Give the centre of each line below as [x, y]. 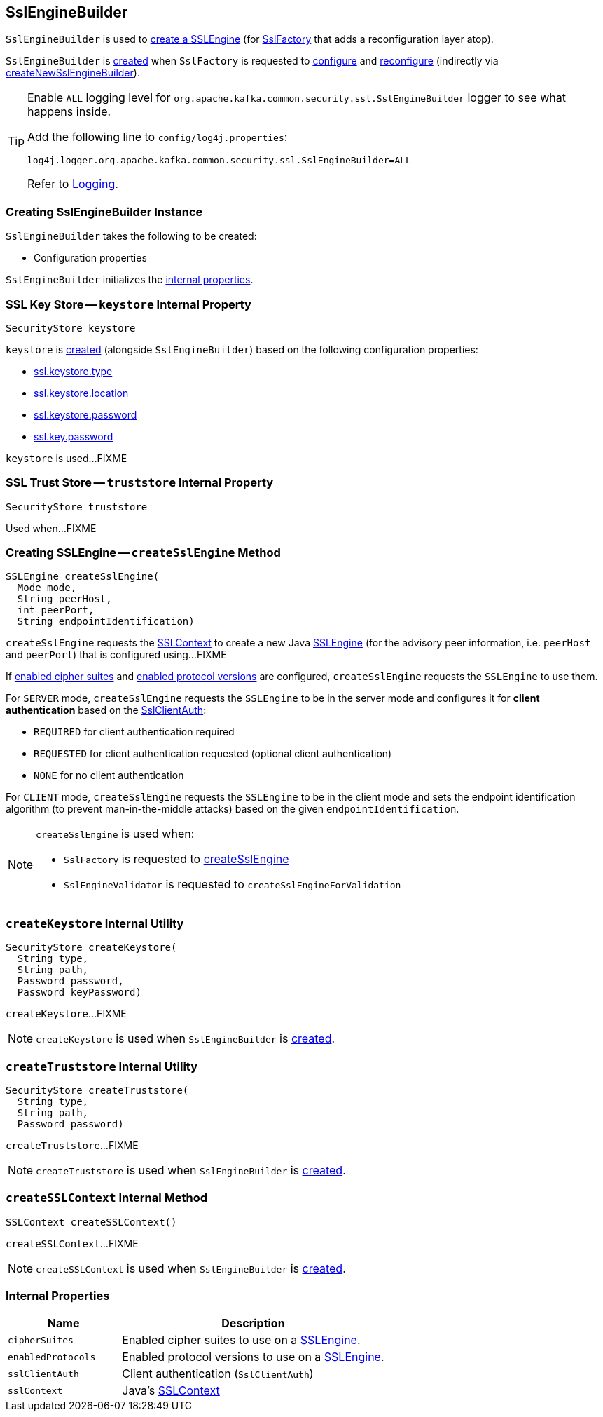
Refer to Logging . [73, 184]
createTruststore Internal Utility [102, 1066]
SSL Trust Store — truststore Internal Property [140, 483]
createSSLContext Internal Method [107, 1198]
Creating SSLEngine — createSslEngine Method [143, 553]
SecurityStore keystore [71, 328]
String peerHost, [64, 599]
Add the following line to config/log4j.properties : [158, 137]
